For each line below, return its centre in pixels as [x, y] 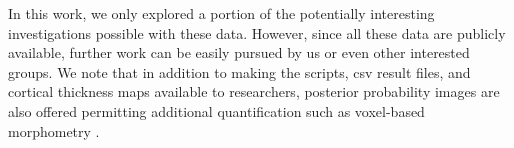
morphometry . [54, 130]
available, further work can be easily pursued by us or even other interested [239, 52]
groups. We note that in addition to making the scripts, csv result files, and [239, 71]
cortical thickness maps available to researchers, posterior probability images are [254, 91]
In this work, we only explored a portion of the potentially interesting [221, 13]
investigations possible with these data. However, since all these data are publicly [257, 32]
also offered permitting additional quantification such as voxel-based [216, 110]
